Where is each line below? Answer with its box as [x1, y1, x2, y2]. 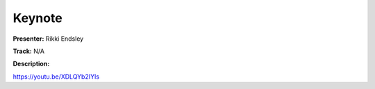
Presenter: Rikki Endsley [12, 34, 84, 43]
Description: [12, 59, 50, 68]
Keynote [12, 10, 62, 26]
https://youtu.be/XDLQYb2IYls [12, 72, 100, 81]
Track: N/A [12, 47, 45, 55]
